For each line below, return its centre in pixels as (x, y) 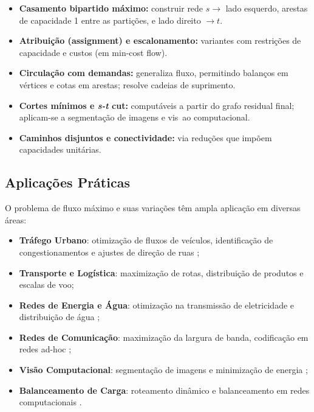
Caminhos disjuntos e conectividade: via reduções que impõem (145, 137)
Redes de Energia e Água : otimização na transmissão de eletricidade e (157, 305)
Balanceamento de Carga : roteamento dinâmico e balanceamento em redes (164, 390)
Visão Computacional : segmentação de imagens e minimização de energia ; (163, 370)
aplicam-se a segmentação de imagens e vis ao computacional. (135, 117)
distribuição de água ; (60, 317)
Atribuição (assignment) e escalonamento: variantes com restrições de (160, 40)
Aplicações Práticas (67, 182)
